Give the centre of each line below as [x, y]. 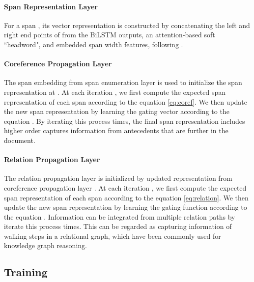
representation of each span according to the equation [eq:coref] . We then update [126, 101]
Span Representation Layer [51, 6]
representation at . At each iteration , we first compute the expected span [115, 92]
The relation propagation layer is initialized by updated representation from [118, 178]
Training [26, 272]
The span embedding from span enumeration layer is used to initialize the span [123, 82]
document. [20, 140]
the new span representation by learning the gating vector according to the [117, 111]
